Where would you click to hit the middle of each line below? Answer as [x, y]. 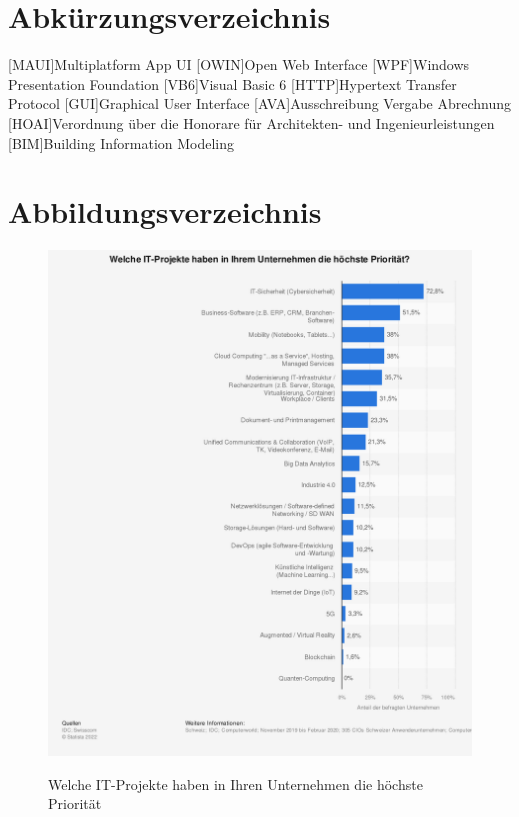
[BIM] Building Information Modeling [121, 142]
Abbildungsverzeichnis [165, 211]
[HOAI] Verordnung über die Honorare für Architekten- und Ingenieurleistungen [251, 122]
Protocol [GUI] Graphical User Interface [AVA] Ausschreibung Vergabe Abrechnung [260, 103]
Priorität [75, 803]
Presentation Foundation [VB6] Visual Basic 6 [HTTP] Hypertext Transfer [232, 83]
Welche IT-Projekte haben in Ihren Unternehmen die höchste [235, 783]
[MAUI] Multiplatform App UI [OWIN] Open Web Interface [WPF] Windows [239, 64]
